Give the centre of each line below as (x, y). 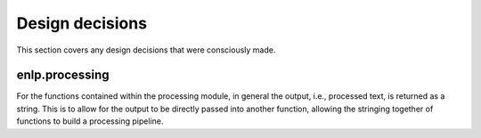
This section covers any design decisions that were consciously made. (146, 50)
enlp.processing (63, 75)
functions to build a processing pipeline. (90, 121)
